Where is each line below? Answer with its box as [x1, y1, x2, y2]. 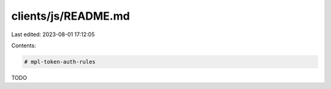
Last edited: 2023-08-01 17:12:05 [11, 31, 95, 38]
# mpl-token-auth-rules [24, 58, 96, 65]
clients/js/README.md [11, 9, 130, 23]
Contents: [11, 42, 36, 49]
